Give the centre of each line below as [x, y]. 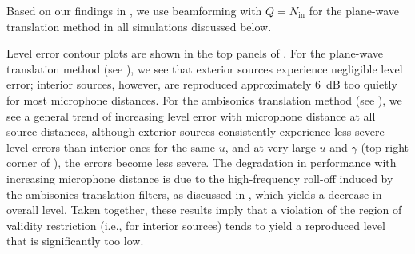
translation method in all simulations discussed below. [139, 26]
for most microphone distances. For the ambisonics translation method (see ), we [204, 99]
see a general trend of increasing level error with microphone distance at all [191, 115]
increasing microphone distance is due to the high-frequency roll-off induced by [200, 178]
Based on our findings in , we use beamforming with [134, 10]
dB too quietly [361, 84]
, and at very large [270, 147]
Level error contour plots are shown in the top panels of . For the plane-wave [195, 53]
